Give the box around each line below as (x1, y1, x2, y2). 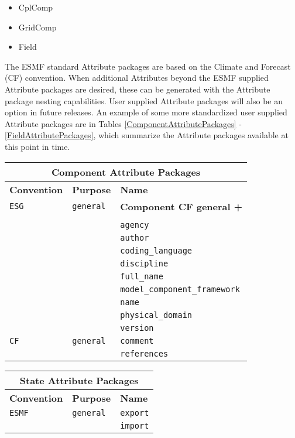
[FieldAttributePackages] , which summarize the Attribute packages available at (5, 129, 289, 141)
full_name (120, 271, 163, 281)
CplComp (18, 1, 53, 13)
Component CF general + (120, 199, 243, 213)
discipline (120, 258, 169, 268)
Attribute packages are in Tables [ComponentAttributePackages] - (5, 117, 242, 129)
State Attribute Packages (19, 373, 139, 387)
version (120, 323, 154, 333)
